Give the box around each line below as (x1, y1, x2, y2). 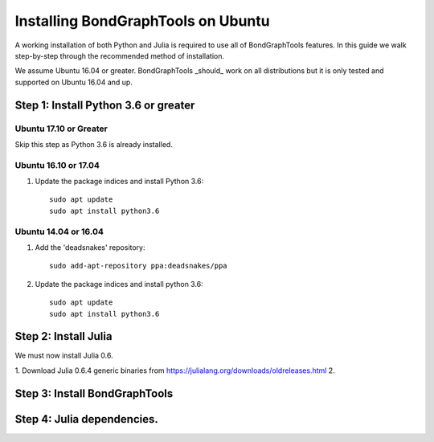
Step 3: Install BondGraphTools (14, 387, 174, 400)
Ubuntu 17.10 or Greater (14, 123, 108, 134)
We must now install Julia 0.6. (14, 350, 113, 361)
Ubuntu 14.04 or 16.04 (14, 226, 104, 237)
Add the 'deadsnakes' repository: (35, 242, 145, 252)
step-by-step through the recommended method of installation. (14, 51, 225, 60)
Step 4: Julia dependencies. (14, 412, 158, 426)
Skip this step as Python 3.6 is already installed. (14, 139, 173, 149)
